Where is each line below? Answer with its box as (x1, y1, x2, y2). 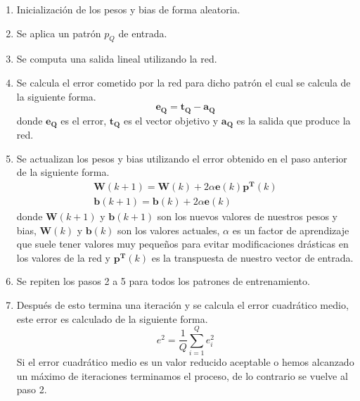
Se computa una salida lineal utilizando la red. (16, 51, 217, 66)
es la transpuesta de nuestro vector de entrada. (151, 250, 354, 265)
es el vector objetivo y (123, 113, 219, 127)
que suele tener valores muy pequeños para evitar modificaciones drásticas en (16, 236, 349, 251)
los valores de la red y (16, 250, 111, 265)
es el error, (60, 113, 107, 127)
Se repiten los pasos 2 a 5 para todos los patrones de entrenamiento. (16, 274, 310, 288)
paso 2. (16, 382, 47, 397)
